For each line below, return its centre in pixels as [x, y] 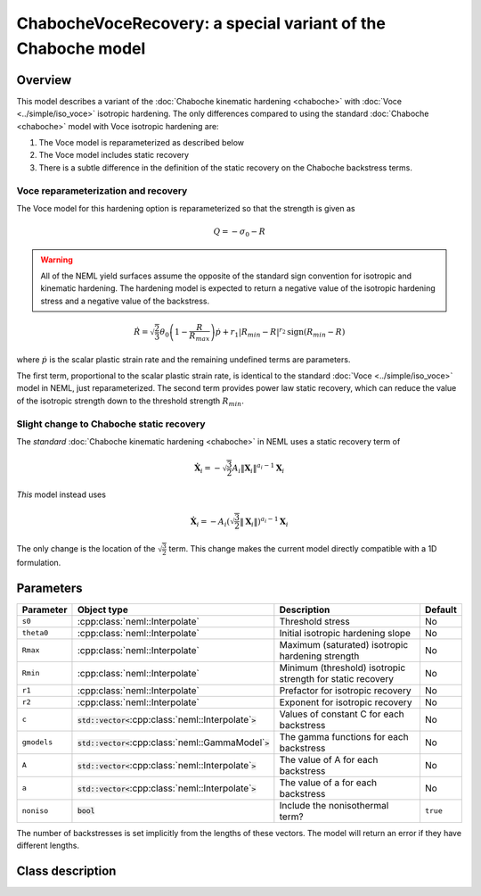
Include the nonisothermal [334, 805]
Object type [102, 610]
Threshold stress [315, 621]
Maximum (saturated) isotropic [344, 644]
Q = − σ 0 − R [240, 232]
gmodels [37, 742]
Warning [57, 260]
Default [441, 610]
